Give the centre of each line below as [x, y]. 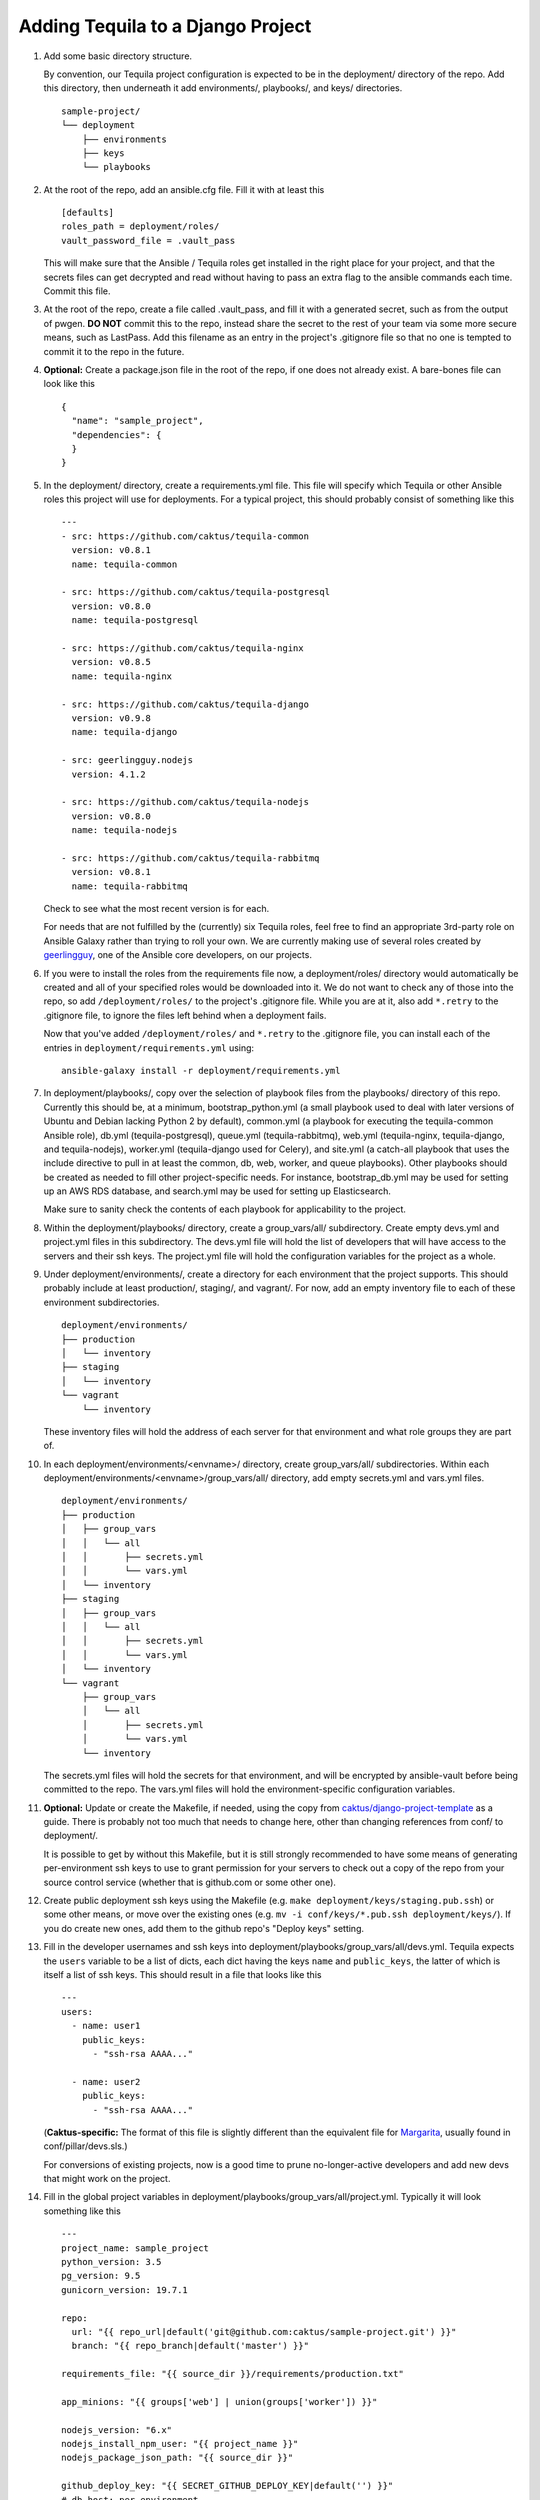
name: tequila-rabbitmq [130, 886]
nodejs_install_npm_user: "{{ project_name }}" [180, 2444]
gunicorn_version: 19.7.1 [125, 2289]
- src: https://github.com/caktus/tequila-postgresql [195, 592]
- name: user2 [106, 2081]
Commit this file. [77, 291]
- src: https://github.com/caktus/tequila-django [185, 704]
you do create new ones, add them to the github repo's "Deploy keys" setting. [204, 1928]
